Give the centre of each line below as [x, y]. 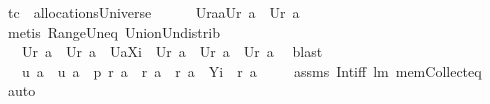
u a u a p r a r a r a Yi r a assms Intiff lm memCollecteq [251, 70]
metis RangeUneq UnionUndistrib [113, 31]
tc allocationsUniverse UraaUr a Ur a [153, 12]
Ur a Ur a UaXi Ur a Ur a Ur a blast [172, 51]
